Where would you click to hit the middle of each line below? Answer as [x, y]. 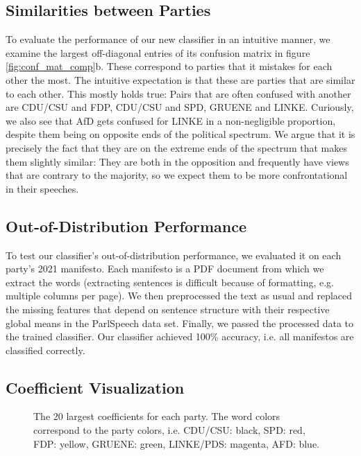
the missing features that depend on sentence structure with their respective [168, 309]
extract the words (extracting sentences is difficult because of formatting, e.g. [170, 282]
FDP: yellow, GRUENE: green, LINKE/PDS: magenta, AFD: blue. [177, 443]
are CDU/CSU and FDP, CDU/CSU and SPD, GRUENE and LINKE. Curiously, [180, 107]
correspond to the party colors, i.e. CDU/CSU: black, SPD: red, [169, 430]
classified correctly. [45, 350]
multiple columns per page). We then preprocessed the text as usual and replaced [179, 296]
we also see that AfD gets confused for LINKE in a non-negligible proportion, [171, 120]
